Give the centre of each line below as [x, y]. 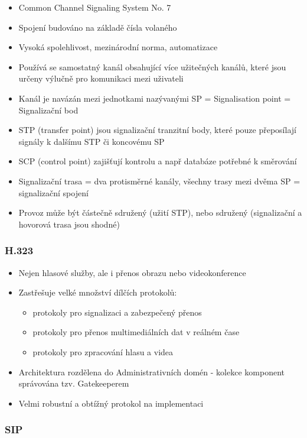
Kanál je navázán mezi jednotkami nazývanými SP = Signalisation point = [155, 98]
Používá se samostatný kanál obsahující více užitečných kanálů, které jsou [152, 66]
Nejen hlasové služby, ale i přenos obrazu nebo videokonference [132, 272]
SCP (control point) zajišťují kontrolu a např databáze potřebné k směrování [158, 161]
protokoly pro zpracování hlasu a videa [103, 351]
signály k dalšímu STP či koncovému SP [92, 141]
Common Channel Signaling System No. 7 [95, 7]
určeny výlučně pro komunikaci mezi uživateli [101, 78]
